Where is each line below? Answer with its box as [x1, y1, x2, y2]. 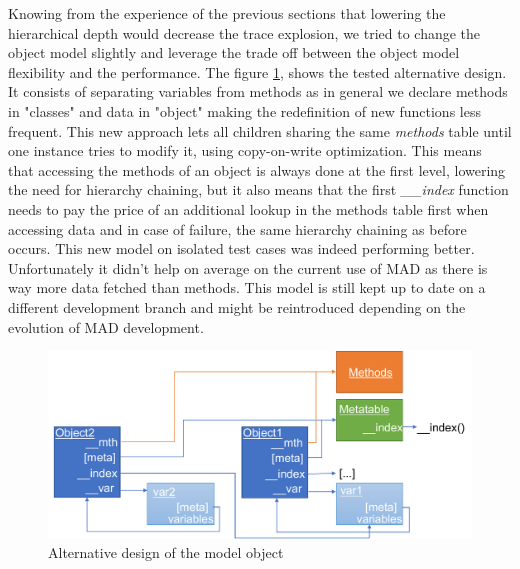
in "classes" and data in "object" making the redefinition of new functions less [8, 100, 481, 121]
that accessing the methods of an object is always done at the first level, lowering [8, 159, 506, 180]
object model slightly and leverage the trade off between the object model [8, 42, 460, 63]
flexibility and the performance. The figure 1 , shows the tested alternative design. [8, 61, 507, 82]
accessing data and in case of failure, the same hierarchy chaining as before [8, 218, 467, 239]
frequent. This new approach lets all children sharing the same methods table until [8, 120, 512, 141]
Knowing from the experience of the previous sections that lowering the [8, 3, 446, 23]
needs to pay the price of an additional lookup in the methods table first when [8, 198, 489, 219]
